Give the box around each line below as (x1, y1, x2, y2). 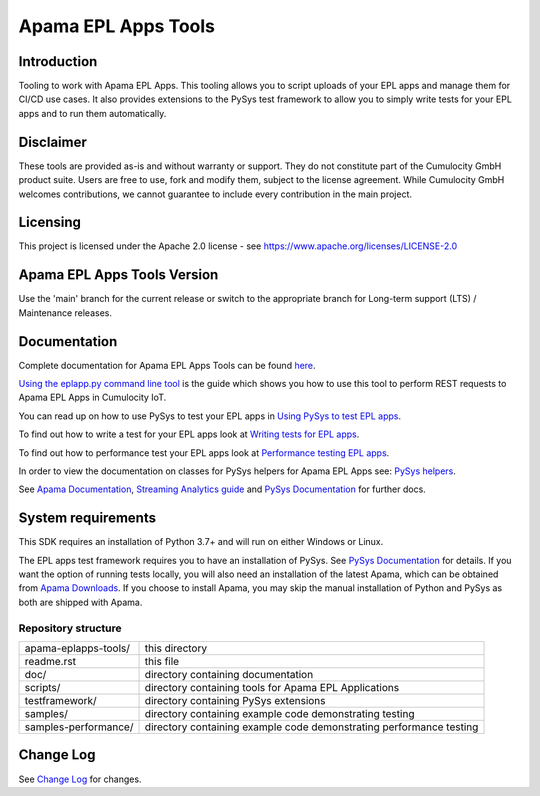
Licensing (18, 214, 82, 231)
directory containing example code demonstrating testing (144, 706, 415, 720)
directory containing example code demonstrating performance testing (144, 720, 479, 734)
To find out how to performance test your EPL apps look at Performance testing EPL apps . (18, 446, 390, 459)
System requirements (18, 510, 157, 527)
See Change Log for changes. (18, 773, 142, 785)
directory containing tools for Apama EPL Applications (144, 680, 400, 694)
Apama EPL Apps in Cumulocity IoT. (18, 391, 167, 404)
